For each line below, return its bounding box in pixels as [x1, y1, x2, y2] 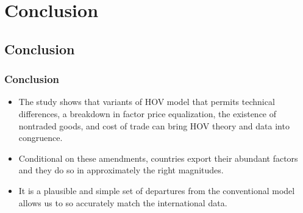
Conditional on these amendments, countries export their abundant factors [18, 151, 298, 164]
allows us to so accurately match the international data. [18, 196, 227, 209]
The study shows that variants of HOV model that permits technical [18, 95, 275, 108]
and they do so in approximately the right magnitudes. [18, 164, 224, 176]
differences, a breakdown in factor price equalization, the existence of [18, 107, 277, 120]
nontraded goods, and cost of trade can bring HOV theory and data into [18, 119, 290, 132]
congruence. [18, 131, 63, 144]
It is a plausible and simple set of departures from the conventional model [18, 184, 295, 197]
